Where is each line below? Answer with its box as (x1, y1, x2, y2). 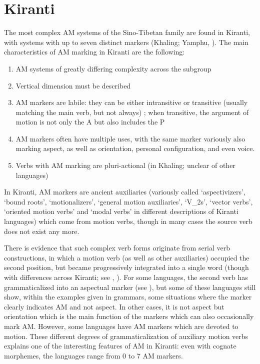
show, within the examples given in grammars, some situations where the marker (4, 291, 252, 302)
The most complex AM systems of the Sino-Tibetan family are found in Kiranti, (4, 27, 250, 37)
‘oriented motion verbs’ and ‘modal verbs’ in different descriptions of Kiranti (4, 206, 238, 216)
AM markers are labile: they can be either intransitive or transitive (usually (15, 97, 248, 107)
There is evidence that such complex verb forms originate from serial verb (4, 242, 230, 253)
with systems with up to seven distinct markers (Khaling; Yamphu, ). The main (4, 36, 248, 47)
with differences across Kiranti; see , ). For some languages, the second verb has (4, 272, 248, 282)
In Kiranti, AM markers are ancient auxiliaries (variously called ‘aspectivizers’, (4, 186, 245, 197)
